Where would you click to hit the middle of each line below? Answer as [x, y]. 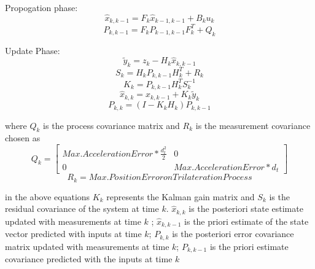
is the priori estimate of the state [247, 221]
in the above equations [48, 196]
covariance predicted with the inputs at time [89, 259]
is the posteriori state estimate [246, 209]
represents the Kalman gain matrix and [181, 196]
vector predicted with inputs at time [73, 234]
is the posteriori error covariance [233, 234]
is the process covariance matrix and [111, 125]
